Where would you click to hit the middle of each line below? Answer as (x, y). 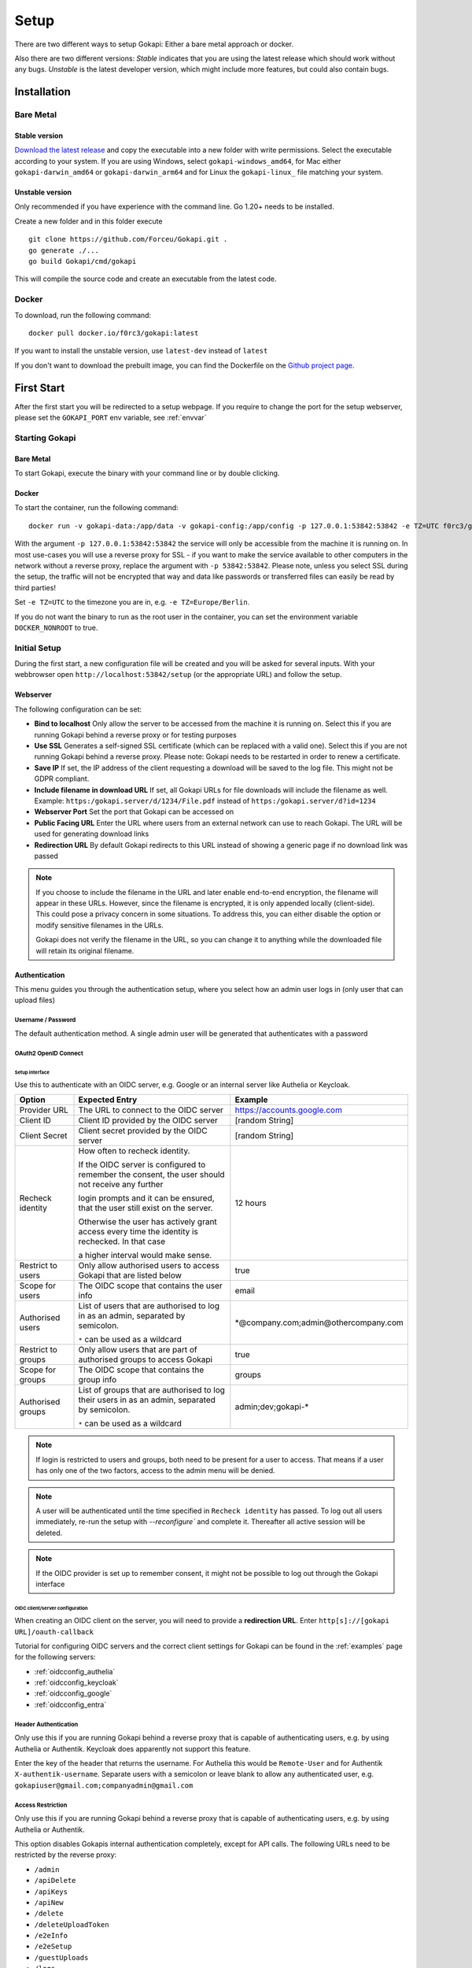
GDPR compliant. (62, 779)
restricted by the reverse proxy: (66, 1855)
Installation (42, 92)
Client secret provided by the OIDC (143, 1131)
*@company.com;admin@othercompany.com (319, 1322)
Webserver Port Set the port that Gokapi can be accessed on (134, 812)
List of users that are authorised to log (149, 1306)
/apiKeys (51, 1892)
